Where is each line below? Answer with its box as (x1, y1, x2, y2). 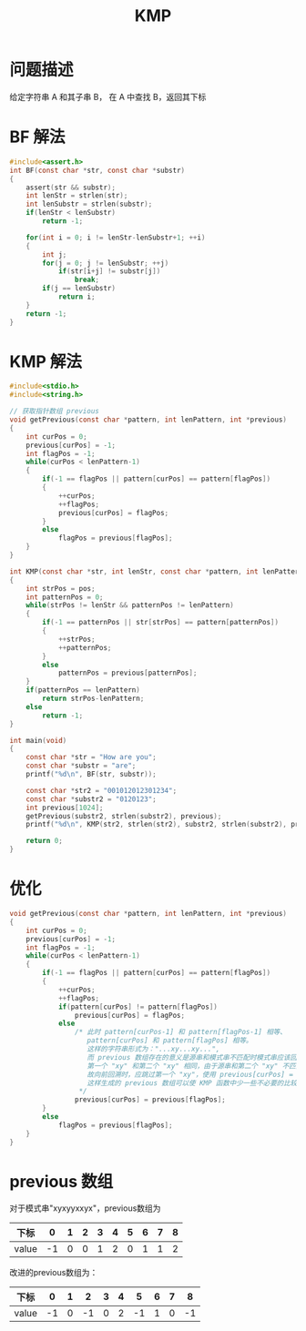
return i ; (57, 292, 96, 301)
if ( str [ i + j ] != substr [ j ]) (57, 267, 161, 276)
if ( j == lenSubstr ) (42, 284, 117, 293)
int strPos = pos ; (25, 584, 96, 593)
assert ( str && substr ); (25, 183, 117, 192)
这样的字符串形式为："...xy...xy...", (87, 1044, 220, 1053)
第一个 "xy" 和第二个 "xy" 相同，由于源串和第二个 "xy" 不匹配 (87, 1062, 303, 1071)
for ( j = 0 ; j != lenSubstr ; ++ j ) (42, 259, 169, 268)
